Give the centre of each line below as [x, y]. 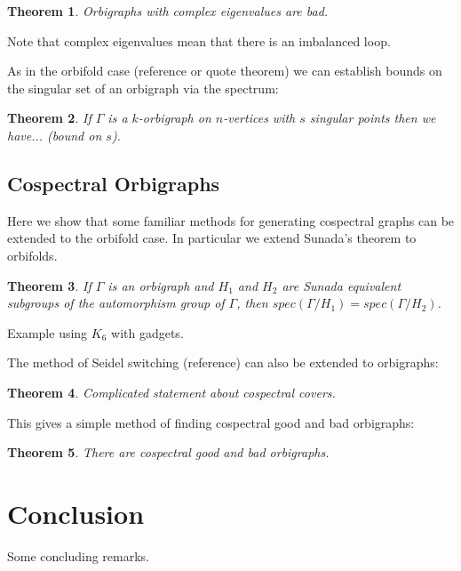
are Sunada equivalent [342, 285]
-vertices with [259, 118]
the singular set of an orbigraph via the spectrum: [143, 88]
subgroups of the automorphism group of [116, 303]
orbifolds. [32, 255]
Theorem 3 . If [49, 285]
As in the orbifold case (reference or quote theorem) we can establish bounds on [225, 71]
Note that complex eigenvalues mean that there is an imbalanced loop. [199, 40]
